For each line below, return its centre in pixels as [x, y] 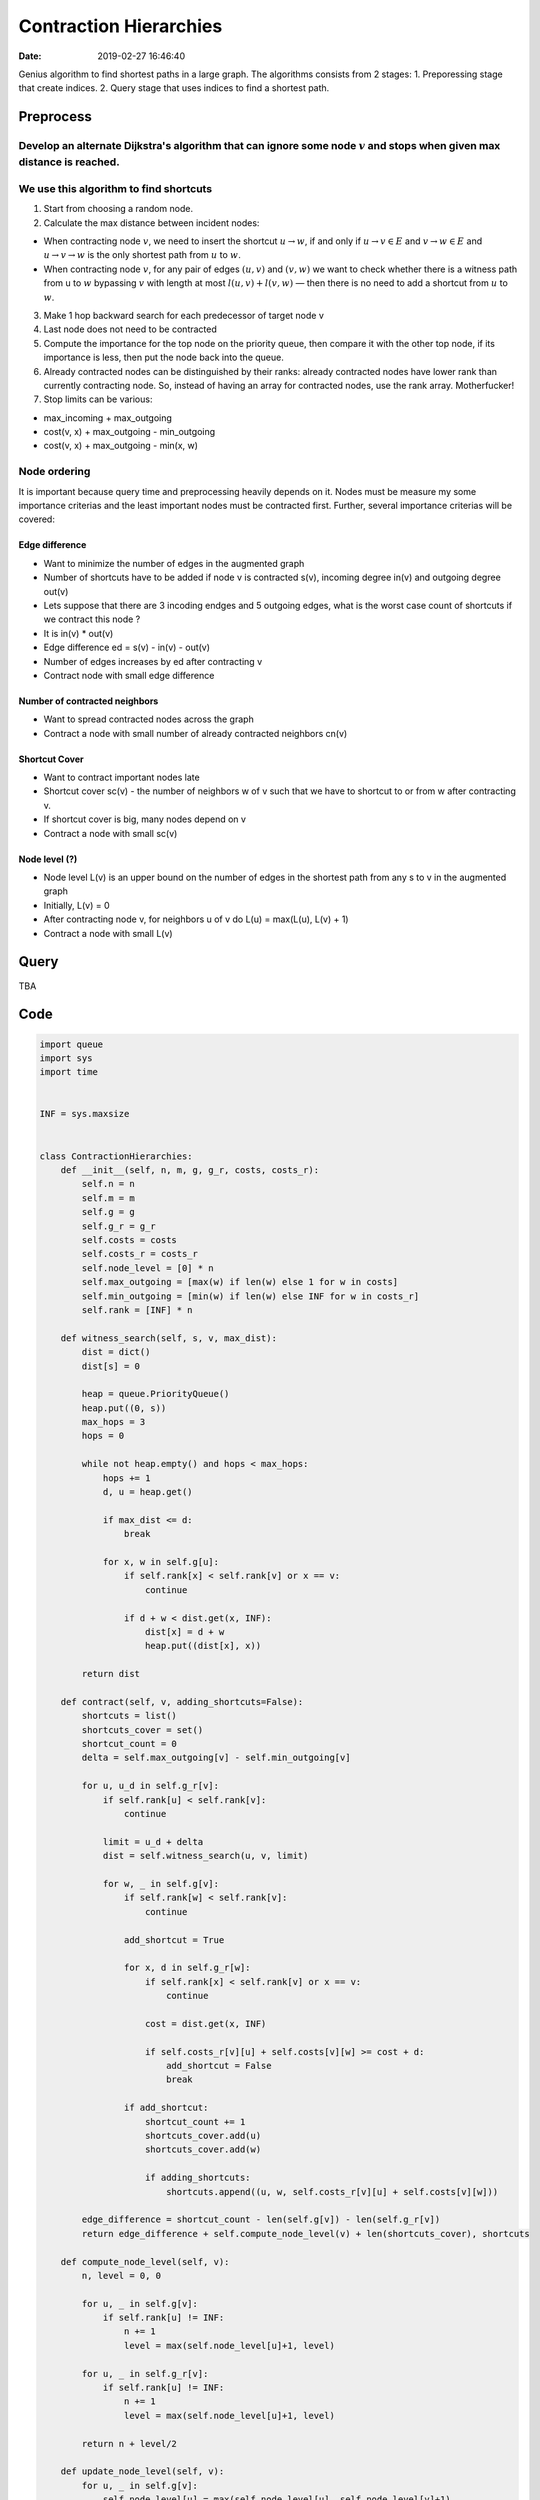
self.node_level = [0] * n [147, 1268]
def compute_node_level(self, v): [145, 2261]
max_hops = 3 [113, 1422]
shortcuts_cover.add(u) [203, 2135]
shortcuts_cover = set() [142, 1729]
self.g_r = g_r [119, 1226]
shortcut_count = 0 [129, 1744]
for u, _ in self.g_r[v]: [145, 2373]
